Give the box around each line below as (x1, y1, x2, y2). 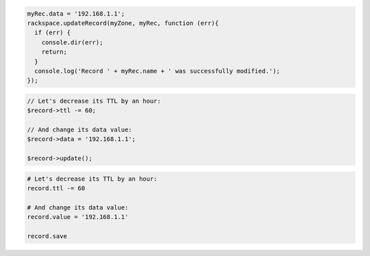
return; (41, 48, 68, 56)
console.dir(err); (41, 38, 103, 46)
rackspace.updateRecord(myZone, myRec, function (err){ (27, 19, 219, 27)
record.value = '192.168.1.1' (27, 213, 129, 221)
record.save (27, 233, 68, 240)
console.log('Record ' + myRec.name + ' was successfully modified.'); (34, 67, 280, 75)
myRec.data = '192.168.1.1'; (27, 10, 125, 17)
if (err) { (34, 29, 71, 37)
